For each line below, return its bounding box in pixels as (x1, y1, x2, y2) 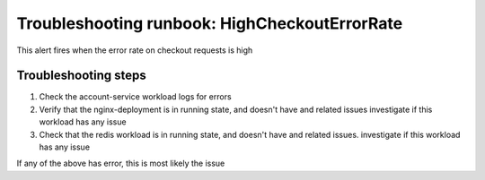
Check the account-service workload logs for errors (39, 91, 233, 102)
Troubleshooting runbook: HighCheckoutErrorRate (16, 13, 403, 33)
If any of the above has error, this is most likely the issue (16, 158, 225, 169)
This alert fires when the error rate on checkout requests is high (16, 45, 253, 56)
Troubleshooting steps (16, 68, 147, 83)
